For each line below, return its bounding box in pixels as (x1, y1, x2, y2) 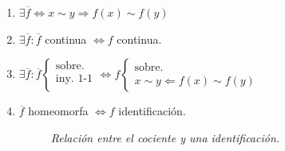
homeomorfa (28, 103, 89, 119)
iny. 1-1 (55, 73, 93, 85)
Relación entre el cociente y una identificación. (50, 129, 280, 145)
